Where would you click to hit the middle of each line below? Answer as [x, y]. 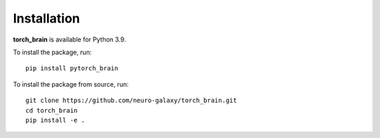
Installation [46, 18]
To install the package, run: [52, 52]
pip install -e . [55, 120]
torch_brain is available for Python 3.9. [70, 39]
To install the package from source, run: [71, 84]
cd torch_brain [52, 110]
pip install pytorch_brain [72, 68]
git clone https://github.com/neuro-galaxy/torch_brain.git [131, 101]
